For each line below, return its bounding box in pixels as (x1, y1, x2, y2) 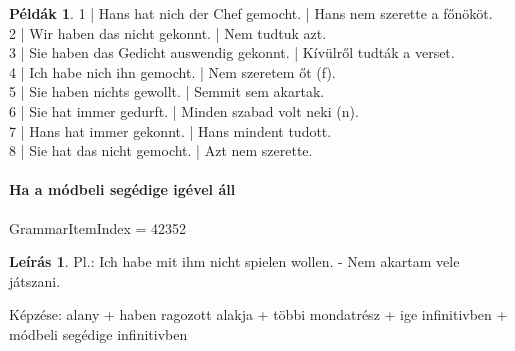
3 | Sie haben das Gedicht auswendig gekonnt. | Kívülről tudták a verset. (9, 42, 455, 63)
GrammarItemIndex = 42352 (9, 217, 187, 238)
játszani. (9, 270, 61, 291)
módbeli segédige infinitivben (9, 323, 188, 344)
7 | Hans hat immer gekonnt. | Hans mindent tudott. (9, 120, 332, 141)
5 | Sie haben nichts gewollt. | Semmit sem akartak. (9, 81, 325, 102)
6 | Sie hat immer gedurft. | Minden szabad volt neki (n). (9, 100, 359, 121)
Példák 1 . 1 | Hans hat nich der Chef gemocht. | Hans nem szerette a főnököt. (9, 3, 493, 23)
